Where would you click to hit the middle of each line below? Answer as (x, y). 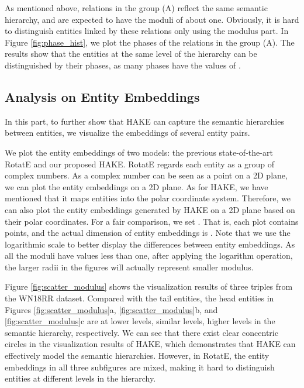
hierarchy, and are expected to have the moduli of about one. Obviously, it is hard (152, 19)
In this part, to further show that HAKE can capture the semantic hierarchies (144, 121)
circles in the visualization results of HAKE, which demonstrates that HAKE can (150, 344)
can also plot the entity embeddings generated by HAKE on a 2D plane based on (150, 209)
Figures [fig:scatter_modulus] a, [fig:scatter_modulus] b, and (111, 309)
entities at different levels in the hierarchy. (80, 378)
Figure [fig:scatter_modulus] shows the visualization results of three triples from (149, 286)
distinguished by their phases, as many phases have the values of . (123, 65)
